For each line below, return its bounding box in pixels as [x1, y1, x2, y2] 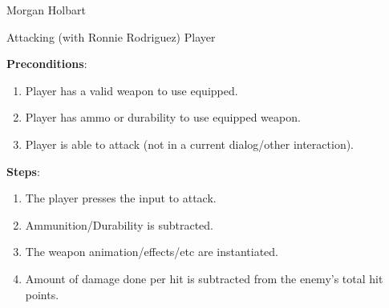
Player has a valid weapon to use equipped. [25, 82, 238, 98]
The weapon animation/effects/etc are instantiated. [25, 243, 278, 260]
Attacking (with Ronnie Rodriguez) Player [6, 28, 216, 45]
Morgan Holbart [6, 2, 86, 18]
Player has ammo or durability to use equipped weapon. [25, 109, 301, 126]
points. [25, 286, 59, 302]
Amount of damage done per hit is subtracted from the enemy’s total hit [25, 270, 383, 286]
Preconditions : [6, 55, 87, 72]
